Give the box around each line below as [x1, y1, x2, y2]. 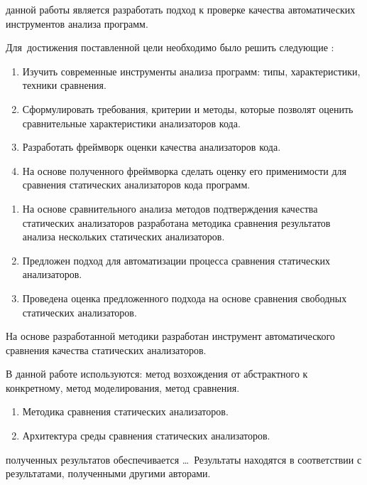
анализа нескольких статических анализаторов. [22, 229, 225, 244]
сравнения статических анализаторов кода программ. [22, 177, 251, 192]
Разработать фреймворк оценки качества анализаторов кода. [22, 139, 281, 154]
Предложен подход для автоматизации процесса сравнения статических [22, 252, 331, 267]
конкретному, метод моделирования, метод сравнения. [6, 380, 240, 395]
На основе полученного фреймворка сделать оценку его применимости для [22, 163, 347, 178]
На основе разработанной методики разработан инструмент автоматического [6, 329, 335, 343]
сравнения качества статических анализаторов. [6, 342, 207, 357]
